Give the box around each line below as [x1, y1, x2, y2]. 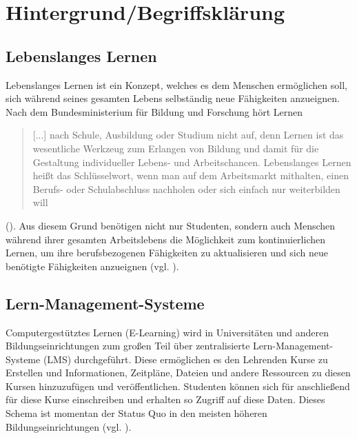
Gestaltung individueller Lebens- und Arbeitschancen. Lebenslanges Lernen [32, 154, 351, 169]
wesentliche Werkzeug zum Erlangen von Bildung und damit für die [32, 141, 319, 155]
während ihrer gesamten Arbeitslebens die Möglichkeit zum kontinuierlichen [6, 232, 325, 246]
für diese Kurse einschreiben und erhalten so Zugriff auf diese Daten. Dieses [6, 392, 325, 407]
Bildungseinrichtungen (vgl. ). [6, 419, 132, 433]
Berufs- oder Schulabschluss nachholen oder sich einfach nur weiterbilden [32, 181, 340, 196]
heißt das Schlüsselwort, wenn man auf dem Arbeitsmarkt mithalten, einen [32, 168, 349, 183]
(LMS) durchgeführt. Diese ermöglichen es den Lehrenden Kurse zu [43, 351, 328, 366]
